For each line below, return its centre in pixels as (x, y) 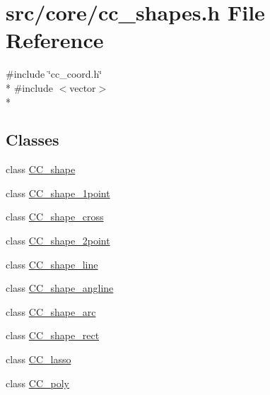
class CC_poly (37, 383)
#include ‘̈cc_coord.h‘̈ (54, 74)
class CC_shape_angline (60, 288)
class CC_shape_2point (58, 241)
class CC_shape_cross (55, 217)
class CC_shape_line (52, 264)
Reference (55, 40)
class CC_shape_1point (58, 193)
